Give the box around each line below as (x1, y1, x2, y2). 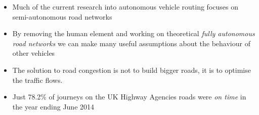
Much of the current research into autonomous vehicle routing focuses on (12, 2, 238, 12)
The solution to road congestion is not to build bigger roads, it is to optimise (12, 64, 251, 75)
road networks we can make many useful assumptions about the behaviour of (12, 38, 250, 48)
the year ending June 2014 (12, 101, 95, 111)
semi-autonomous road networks (12, 11, 112, 22)
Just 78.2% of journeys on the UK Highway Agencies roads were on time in (12, 91, 246, 102)
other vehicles (12, 48, 55, 58)
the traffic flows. (12, 74, 63, 85)
